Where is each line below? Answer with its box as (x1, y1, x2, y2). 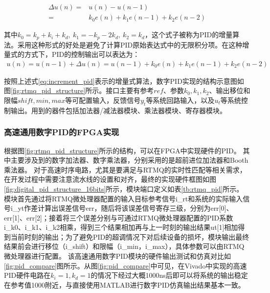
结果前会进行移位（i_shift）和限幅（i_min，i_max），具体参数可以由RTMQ (4, 241, 245, 251)
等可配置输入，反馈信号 (65, 95, 141, 105)
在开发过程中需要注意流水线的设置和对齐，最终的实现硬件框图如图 (4, 174, 216, 184)
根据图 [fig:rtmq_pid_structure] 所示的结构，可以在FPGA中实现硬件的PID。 (4, 145, 241, 155)
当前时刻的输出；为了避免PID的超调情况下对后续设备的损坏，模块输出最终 (10, 231, 249, 242)
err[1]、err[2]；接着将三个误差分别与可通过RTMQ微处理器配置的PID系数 (4, 212, 233, 222)
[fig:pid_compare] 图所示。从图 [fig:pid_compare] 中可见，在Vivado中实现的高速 (4, 260, 247, 270)
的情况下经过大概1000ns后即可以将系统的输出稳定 (90, 270, 248, 280)
